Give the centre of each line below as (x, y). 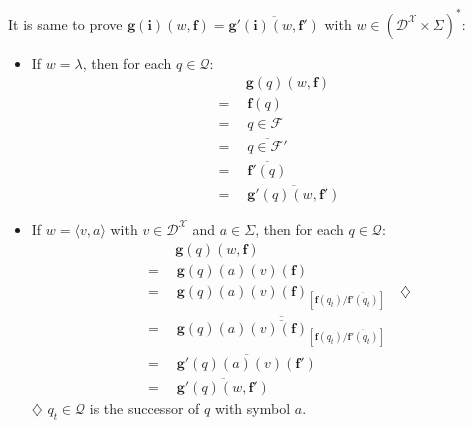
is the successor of (144, 407)
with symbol (252, 407)
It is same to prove (65, 23)
